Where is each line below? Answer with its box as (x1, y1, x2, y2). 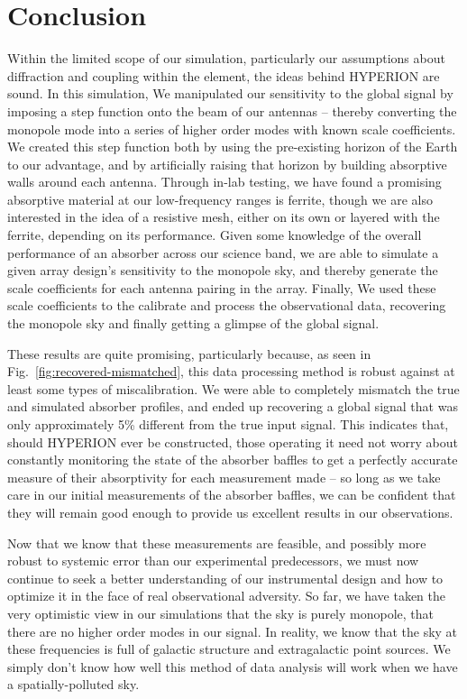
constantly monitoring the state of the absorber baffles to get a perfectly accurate (7, 450, 458, 469)
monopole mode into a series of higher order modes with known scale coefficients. (7, 119, 456, 138)
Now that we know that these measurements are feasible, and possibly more (7, 533, 426, 552)
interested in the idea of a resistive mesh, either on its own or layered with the (7, 207, 440, 226)
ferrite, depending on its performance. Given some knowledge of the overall (7, 225, 422, 244)
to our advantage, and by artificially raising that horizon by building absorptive (7, 154, 447, 173)
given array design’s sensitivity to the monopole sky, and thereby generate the (7, 261, 438, 280)
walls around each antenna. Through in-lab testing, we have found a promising (7, 172, 442, 191)
